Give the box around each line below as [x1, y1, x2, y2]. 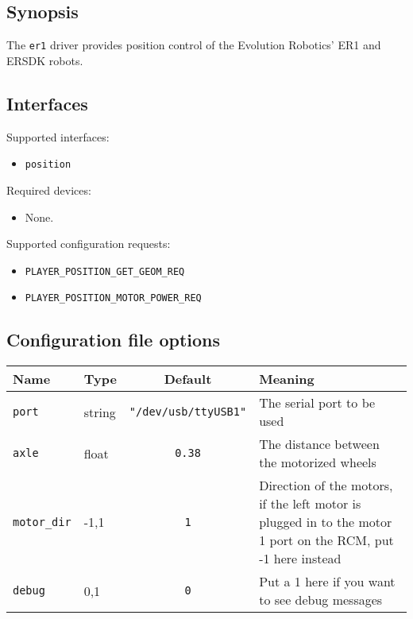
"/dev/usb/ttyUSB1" [129, 405, 247, 419]
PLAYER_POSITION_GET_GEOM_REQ [25, 265, 185, 277]
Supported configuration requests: [6, 235, 171, 252]
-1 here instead [259, 549, 342, 568]
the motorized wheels [259, 453, 376, 472]
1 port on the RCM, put [259, 531, 394, 550]
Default [164, 369, 212, 389]
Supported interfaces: [6, 128, 110, 145]
